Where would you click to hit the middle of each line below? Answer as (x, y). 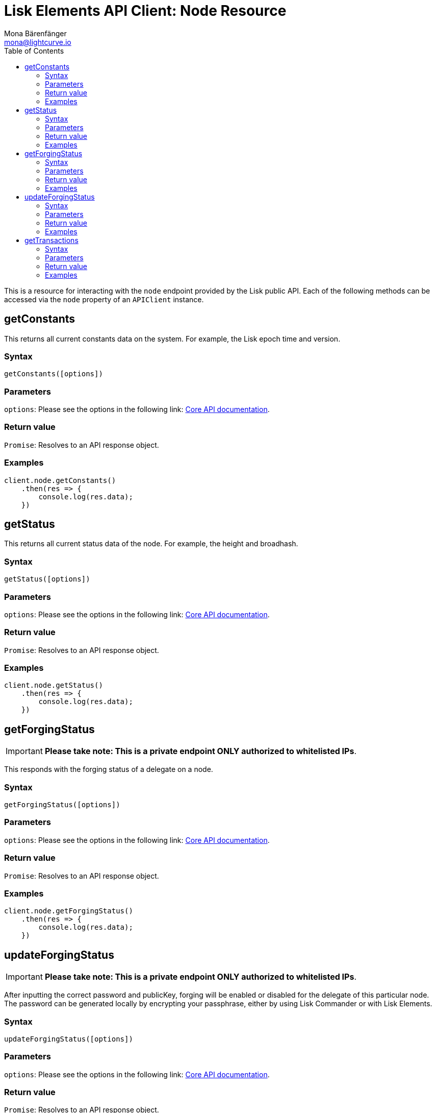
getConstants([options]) (54, 374)
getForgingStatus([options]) (62, 805)
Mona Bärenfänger (35, 33)
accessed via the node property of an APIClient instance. (104, 299)
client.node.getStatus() (54, 685)
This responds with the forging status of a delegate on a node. (109, 769)
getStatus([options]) (47, 579)
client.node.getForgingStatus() (69, 911)
